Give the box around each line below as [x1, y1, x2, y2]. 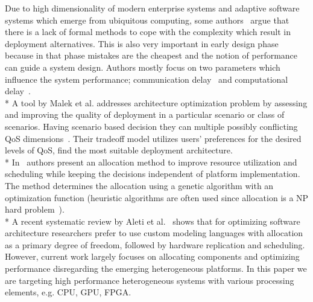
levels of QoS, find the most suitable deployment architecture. [5, 144, 233, 156]
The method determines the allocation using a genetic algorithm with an [5, 179, 274, 191]
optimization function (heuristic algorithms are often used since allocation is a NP [5, 191, 309, 204]
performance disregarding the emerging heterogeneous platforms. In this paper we [5, 262, 307, 275]
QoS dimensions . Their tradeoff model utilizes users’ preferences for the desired [5, 132, 302, 144]
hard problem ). [5, 203, 65, 216]
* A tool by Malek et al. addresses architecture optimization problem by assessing [5, 96, 308, 109]
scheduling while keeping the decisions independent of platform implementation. [5, 167, 300, 180]
